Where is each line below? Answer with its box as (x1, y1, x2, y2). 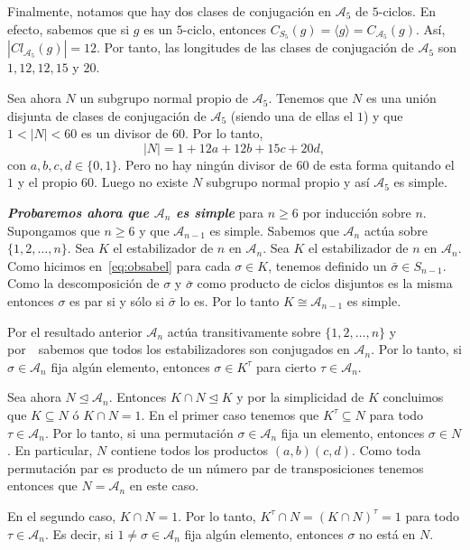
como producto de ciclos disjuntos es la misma (197, 274, 453, 293)
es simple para (176, 203, 263, 222)
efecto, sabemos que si (7, 19, 130, 38)
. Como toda (351, 441, 421, 460)
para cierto (256, 357, 317, 376)
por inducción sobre (302, 203, 411, 222)
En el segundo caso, (7, 506, 116, 525)
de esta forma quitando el (313, 154, 455, 173)
